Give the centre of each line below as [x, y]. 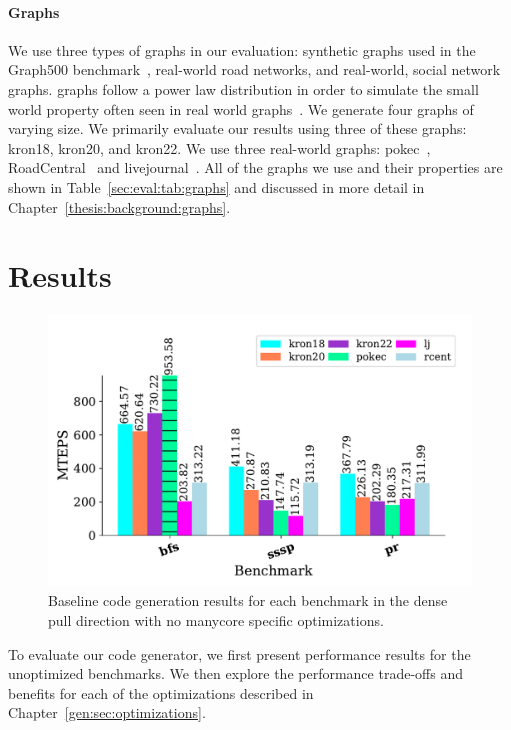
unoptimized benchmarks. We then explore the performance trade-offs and [235, 673]
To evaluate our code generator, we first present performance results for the [239, 653]
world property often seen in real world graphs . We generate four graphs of [241, 108]
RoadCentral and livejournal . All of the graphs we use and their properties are [255, 167]
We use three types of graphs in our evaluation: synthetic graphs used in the [242, 49]
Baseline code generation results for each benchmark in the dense [248, 600]
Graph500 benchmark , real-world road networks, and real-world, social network [254, 69]
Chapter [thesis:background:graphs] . [119, 206]
